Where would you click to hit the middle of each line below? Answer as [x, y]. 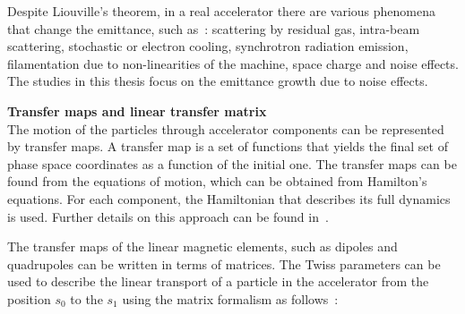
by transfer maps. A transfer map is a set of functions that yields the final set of [228, 146]
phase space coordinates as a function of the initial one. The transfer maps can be [232, 163]
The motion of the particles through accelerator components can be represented [226, 128]
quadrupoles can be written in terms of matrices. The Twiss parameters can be [224, 263]
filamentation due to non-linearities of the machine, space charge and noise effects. [233, 63]
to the [86, 298]
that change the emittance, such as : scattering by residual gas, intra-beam [214, 28]
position [29, 298]
